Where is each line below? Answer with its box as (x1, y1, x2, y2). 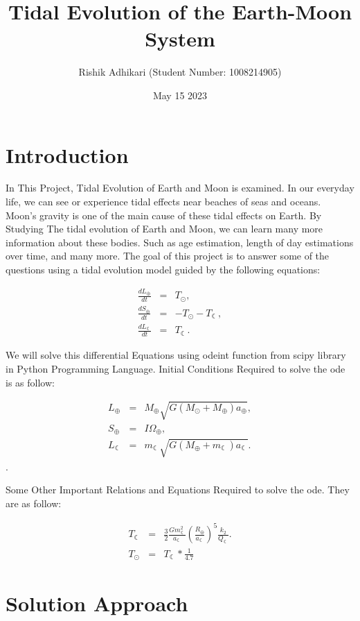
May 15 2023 (152, 87, 208, 102)
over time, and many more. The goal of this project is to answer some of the (6, 248, 330, 263)
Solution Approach (6, 588, 188, 617)
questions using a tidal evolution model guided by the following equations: (6, 262, 321, 276)
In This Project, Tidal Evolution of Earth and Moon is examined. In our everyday (6, 180, 354, 195)
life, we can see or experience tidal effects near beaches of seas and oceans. (6, 194, 321, 209)
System (145, 24, 215, 53)
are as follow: (6, 495, 62, 510)
